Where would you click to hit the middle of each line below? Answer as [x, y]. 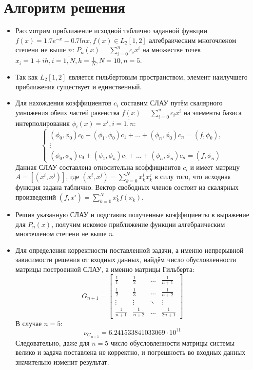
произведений [36, 197]
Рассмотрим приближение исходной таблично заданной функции [111, 31]
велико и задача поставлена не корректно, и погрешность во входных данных [130, 352]
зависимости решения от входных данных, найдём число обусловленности [126, 259]
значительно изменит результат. [62, 361]
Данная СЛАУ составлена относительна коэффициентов [98, 167]
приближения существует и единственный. [78, 86]
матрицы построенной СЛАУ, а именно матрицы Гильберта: [105, 269]
